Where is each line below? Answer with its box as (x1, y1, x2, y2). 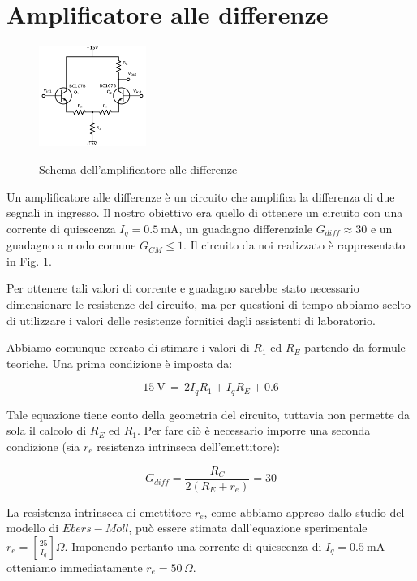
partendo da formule (304, 339, 406, 356)
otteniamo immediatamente (6, 558, 143, 575)
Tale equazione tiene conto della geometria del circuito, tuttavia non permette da (6, 405, 411, 423)
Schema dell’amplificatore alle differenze (39, 161, 238, 177)
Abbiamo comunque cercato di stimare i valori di (6, 339, 250, 356)
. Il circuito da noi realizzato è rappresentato (183, 236, 406, 254)
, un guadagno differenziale (178, 219, 313, 236)
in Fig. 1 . (6, 252, 52, 269)
